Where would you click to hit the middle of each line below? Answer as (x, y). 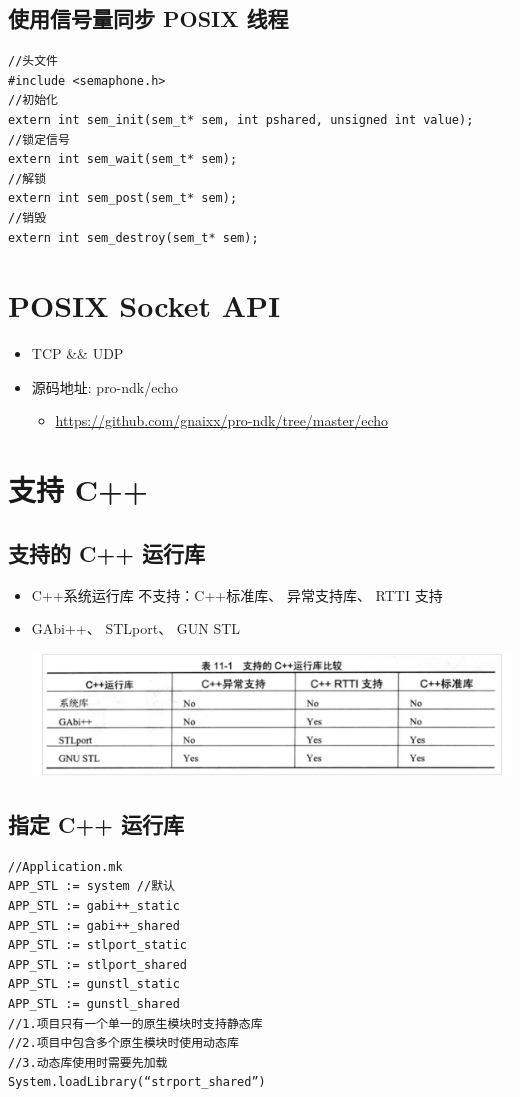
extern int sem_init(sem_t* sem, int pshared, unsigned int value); (241, 119)
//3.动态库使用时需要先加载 (88, 1062)
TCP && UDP (77, 353)
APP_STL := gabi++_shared (94, 925)
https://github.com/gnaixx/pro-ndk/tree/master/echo (222, 420)
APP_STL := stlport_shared (97, 964)
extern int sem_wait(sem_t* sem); (123, 159)
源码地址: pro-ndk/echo (105, 386)
